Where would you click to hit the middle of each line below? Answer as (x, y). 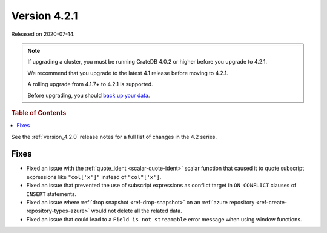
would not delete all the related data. (137, 211)
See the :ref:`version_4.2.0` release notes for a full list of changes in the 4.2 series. (114, 137)
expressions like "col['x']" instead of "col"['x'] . (94, 177)
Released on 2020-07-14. (43, 34)
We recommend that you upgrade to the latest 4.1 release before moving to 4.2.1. (128, 73)
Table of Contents (39, 113)
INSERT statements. (51, 194)
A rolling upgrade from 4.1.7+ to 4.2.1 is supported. (91, 84)
